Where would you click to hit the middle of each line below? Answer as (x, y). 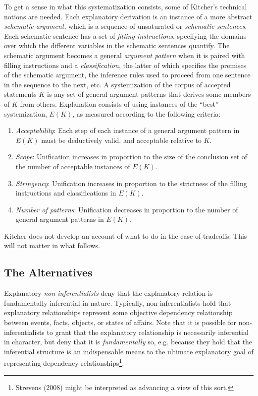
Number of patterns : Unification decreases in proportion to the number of (127, 209)
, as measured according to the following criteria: (147, 113)
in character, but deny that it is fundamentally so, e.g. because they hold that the (128, 342)
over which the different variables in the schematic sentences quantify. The (117, 45)
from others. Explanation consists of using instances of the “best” (119, 103)
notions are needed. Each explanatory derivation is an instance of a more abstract (128, 16)
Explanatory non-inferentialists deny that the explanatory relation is (108, 293)
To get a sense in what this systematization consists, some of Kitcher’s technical (126, 6)
